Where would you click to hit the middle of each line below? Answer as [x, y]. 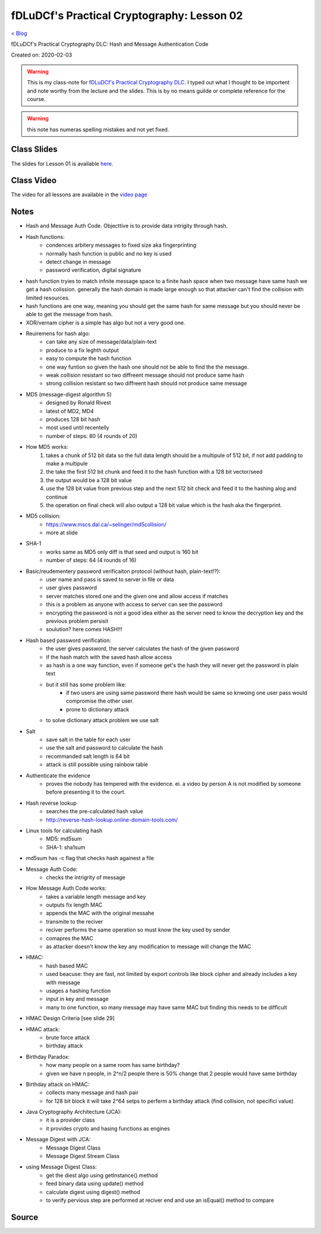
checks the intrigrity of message [86, 877]
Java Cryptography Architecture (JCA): [74, 1112]
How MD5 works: [47, 447]
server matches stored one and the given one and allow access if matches [137, 596]
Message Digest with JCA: [58, 1139]
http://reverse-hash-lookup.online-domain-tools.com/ [112, 820]
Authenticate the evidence [58, 775]
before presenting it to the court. [86, 792]
